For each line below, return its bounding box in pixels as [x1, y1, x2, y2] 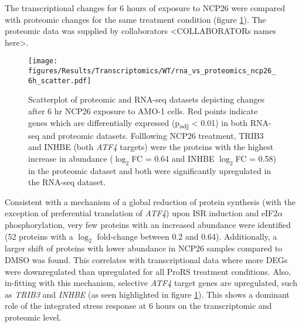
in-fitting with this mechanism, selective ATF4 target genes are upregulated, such [5, 277, 297, 289]
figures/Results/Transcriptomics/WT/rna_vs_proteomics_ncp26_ [28, 67, 276, 76]
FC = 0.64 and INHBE [131, 152, 215, 164]
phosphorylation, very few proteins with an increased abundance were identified [5, 219, 291, 231]
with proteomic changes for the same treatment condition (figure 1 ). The [5, 13, 266, 25]
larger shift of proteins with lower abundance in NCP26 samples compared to [5, 242, 283, 254]
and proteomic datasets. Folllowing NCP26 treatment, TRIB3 [42, 129, 264, 141]
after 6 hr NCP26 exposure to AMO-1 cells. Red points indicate [28, 104, 258, 117]
